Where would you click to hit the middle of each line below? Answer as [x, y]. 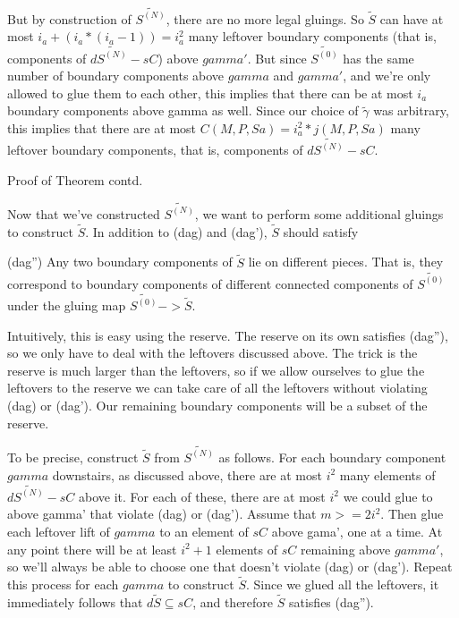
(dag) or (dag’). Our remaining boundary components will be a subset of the [217, 406]
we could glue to [388, 496]
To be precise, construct [73, 457]
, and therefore [233, 601]
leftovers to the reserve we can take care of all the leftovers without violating [217, 388]
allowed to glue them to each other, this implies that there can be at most [210, 93]
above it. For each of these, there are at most [202, 496]
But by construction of [69, 18]
